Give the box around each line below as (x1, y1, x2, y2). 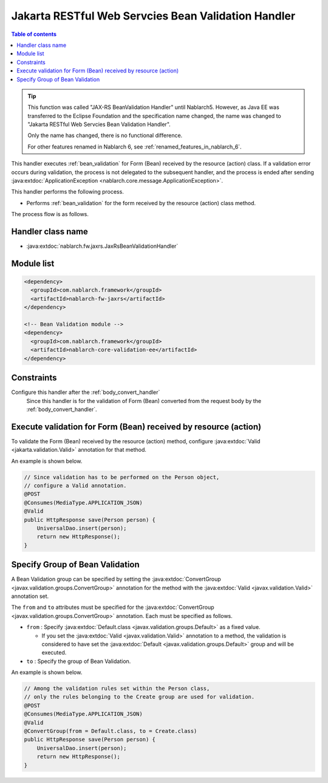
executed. (41, 649, 67, 656)
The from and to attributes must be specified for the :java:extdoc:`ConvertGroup (11, 603, 215, 611)
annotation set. (11, 592, 49, 600)
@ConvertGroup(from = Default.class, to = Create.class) (24, 728, 197, 735)
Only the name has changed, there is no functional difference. (27, 132, 183, 139)
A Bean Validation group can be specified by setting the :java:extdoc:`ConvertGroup (11, 575, 221, 583)
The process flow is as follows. (11, 211, 89, 218)
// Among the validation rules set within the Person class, (24, 685, 210, 692)
